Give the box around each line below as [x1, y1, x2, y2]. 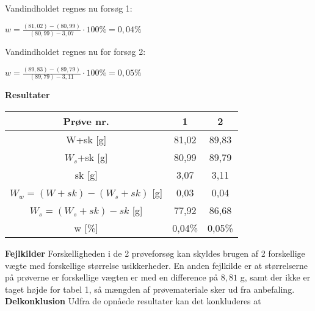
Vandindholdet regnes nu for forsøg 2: [5, 45, 146, 58]
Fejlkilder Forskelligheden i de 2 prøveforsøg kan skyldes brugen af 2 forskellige [5, 247, 305, 260]
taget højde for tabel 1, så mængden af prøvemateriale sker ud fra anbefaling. [5, 282, 295, 295]
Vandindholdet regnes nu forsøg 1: [5, 2, 132, 14]
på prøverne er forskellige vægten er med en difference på [5, 271, 219, 284]
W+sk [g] [66, 132, 107, 147]
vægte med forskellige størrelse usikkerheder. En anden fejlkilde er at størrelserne [5, 259, 308, 271]
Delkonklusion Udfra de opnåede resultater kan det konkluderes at [5, 295, 261, 307]
